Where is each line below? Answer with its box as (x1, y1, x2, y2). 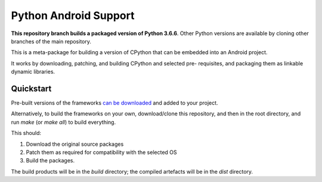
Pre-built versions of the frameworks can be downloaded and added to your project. (11, 99, 218, 106)
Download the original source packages (26, 140, 124, 148)
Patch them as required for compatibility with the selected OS (26, 149, 177, 156)
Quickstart (11, 83, 52, 93)
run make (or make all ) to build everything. (11, 118, 116, 125)
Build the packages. (26, 157, 75, 164)
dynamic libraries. (11, 68, 55, 76)
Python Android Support (11, 9, 135, 22)
